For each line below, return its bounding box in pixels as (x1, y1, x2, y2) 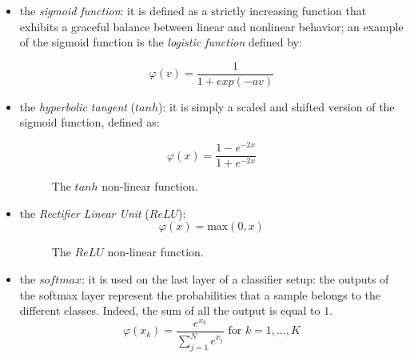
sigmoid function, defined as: (19, 114, 160, 131)
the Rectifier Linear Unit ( (19, 204, 149, 221)
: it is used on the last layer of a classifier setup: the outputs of (81, 270, 389, 287)
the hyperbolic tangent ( (19, 98, 136, 115)
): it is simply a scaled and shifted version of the (158, 98, 395, 115)
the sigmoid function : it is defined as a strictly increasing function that (19, 2, 367, 18)
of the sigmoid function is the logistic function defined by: (19, 34, 302, 50)
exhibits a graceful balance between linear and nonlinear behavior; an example (19, 18, 404, 34)
